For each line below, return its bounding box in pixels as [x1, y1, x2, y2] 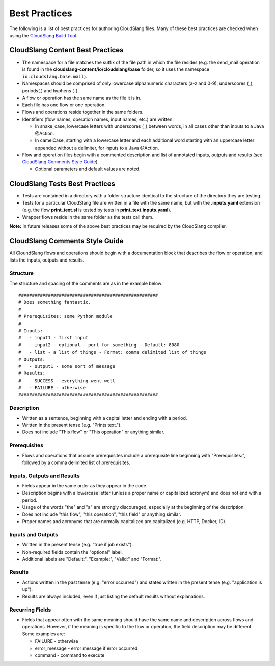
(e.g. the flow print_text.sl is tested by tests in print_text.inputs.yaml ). [22, 207, 172, 213]
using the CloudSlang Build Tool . [9, 32, 78, 38]
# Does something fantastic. [18, 299, 91, 305]
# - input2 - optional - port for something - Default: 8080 [18, 342, 180, 348]
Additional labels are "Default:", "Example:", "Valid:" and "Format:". [22, 556, 162, 562]
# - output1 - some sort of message [18, 363, 116, 369]
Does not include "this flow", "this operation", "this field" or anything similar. [22, 511, 182, 517]
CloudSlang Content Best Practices [9, 46, 124, 54]
